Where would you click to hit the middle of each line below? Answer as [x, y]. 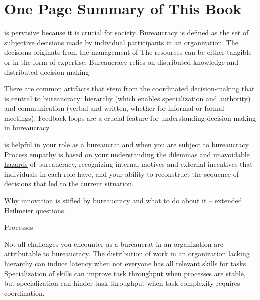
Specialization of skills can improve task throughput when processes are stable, [125, 273]
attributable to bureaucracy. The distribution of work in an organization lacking [127, 254]
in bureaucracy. [28, 127]
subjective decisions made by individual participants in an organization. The [121, 42]
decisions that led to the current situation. [69, 184]
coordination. [24, 293]
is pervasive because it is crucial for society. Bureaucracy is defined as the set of [126, 32]
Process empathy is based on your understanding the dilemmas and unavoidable [127, 154]
